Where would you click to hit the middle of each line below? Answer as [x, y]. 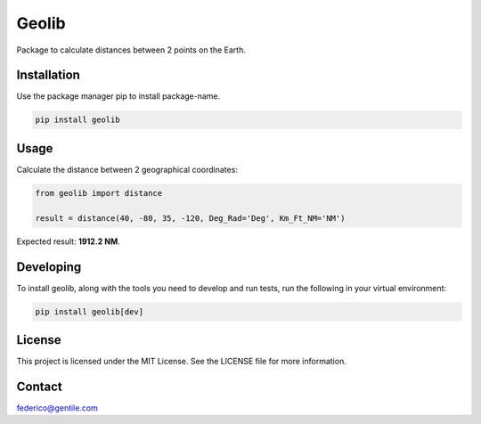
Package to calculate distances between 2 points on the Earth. [131, 50]
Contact [39, 386]
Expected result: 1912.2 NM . [68, 241]
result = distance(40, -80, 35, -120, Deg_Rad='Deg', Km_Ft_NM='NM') [190, 218]
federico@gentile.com [57, 408]
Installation [48, 75]
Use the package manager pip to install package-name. [118, 96]
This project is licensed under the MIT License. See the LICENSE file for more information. [181, 362]
